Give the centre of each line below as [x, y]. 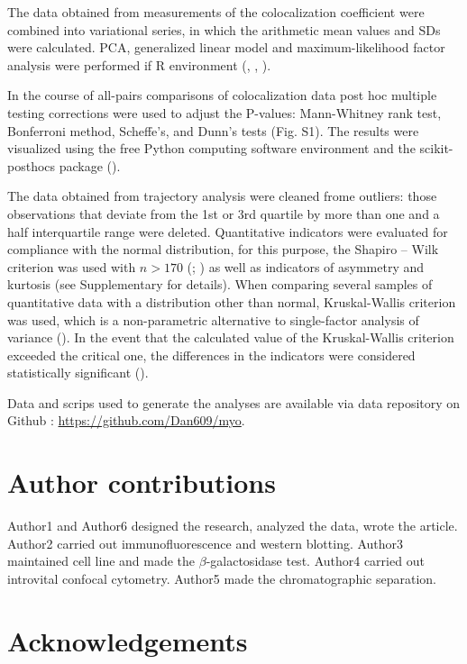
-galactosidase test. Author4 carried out [315, 561]
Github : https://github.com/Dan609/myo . [126, 420]
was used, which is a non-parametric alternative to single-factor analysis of [213, 319]
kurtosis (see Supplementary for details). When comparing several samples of [220, 284]
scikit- [436, 148]
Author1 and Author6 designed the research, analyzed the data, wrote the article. [233, 526]
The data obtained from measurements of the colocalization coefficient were [216, 12]
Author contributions [142, 482]
